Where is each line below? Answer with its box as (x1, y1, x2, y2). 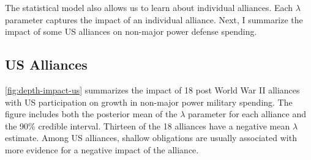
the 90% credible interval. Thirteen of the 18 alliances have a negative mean (5, 119, 290, 132)
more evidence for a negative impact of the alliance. (5, 143, 199, 156)
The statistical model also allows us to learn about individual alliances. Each (5, 1, 293, 13)
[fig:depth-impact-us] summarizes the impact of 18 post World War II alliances (5, 83, 300, 96)
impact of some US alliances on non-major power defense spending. (5, 25, 257, 38)
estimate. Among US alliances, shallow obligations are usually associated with (5, 131, 297, 144)
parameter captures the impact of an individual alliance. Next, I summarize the (5, 13, 303, 26)
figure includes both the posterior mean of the (5, 107, 178, 120)
